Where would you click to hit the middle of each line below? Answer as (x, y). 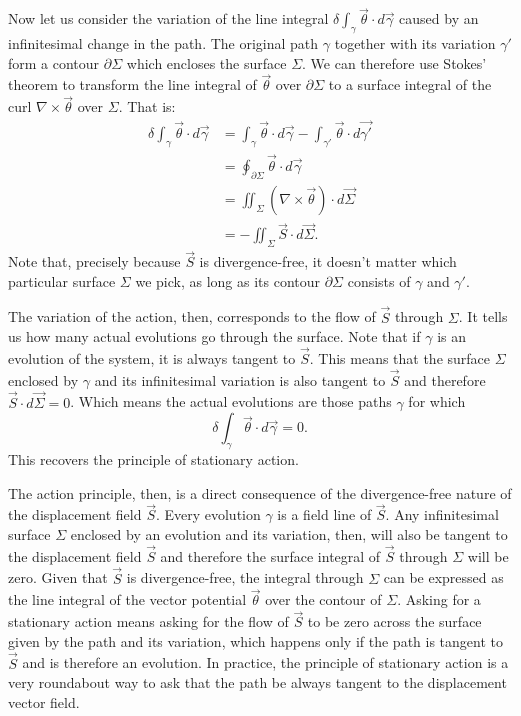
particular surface (62, 280)
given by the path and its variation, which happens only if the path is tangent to (255, 640)
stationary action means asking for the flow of (148, 621)
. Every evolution (208, 514)
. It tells (483, 316)
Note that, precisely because (94, 261)
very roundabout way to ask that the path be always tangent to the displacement (257, 682)
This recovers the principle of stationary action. (153, 459)
